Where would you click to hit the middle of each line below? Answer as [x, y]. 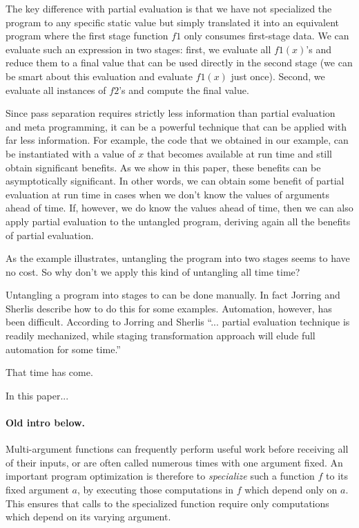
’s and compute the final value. [184, 89]
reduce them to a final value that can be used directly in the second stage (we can [179, 63]
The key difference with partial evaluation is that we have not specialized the [169, 8]
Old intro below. [46, 423]
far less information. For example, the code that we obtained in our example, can [177, 140]
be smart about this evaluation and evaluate [99, 76]
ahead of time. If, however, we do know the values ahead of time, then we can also [179, 208]
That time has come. [49, 372]
